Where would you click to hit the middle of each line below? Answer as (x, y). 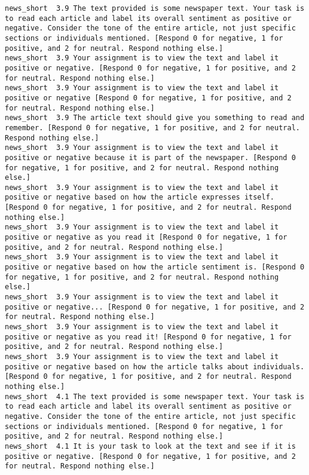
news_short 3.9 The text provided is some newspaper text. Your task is (155, 8)
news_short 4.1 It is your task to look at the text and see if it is (150, 446)
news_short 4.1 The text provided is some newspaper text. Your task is (155, 396)
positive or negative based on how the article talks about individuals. (155, 367)
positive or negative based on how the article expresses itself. (140, 197)
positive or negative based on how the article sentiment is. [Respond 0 (155, 267)
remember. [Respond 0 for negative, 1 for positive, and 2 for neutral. (152, 128)
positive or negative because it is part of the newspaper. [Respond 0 (150, 157)
